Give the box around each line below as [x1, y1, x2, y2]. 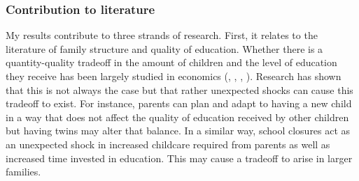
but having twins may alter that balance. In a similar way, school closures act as [6, 123, 351, 138]
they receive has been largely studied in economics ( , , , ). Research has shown [6, 69, 342, 83]
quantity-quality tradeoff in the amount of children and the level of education [6, 55, 337, 70]
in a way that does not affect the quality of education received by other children [6, 109, 349, 124]
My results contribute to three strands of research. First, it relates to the [6, 28, 318, 42]
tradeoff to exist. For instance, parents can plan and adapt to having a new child [6, 96, 352, 111]
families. [6, 164, 41, 179]
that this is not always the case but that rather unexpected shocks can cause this [6, 82, 353, 97]
